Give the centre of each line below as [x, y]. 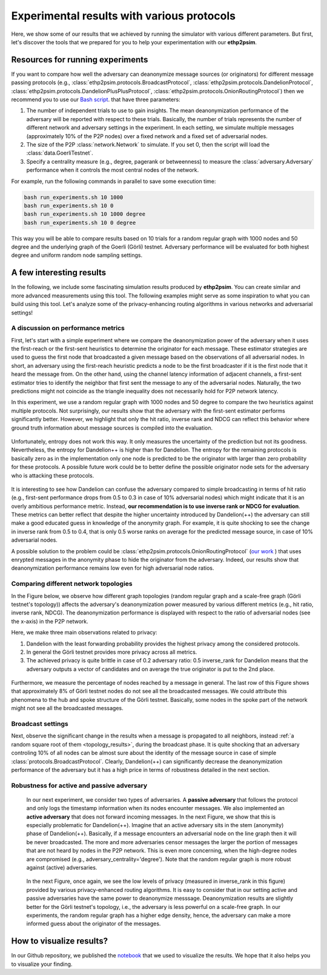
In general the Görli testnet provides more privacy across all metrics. [112, 652]
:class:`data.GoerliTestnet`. [60, 153]
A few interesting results [59, 273]
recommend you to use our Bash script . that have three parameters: [96, 99]
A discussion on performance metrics [68, 328]
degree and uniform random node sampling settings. [77, 255]
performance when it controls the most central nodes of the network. [113, 170]
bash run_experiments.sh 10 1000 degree [84, 214]
